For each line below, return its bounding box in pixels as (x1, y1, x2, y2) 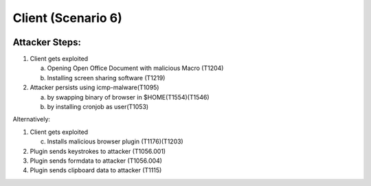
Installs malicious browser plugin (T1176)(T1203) (47, 137, 183, 146)
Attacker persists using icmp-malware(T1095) (30, 83, 159, 92)
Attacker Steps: (12, 36, 82, 48)
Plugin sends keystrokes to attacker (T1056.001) (30, 147, 166, 155)
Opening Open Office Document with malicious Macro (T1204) (47, 64, 224, 72)
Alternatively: (12, 115, 51, 124)
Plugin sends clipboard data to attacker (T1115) (30, 166, 162, 174)
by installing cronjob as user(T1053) (47, 103, 149, 111)
